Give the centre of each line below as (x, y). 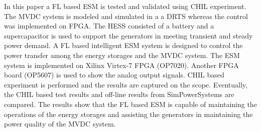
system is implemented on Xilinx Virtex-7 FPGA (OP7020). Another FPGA (121, 65)
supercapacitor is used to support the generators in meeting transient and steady (128, 35)
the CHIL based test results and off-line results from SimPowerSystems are (119, 94)
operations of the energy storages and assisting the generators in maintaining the (128, 114)
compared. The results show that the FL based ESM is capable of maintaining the (130, 104)
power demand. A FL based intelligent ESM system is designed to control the (123, 45)
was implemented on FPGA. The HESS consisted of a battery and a (109, 26)
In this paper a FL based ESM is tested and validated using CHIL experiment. (125, 6)
